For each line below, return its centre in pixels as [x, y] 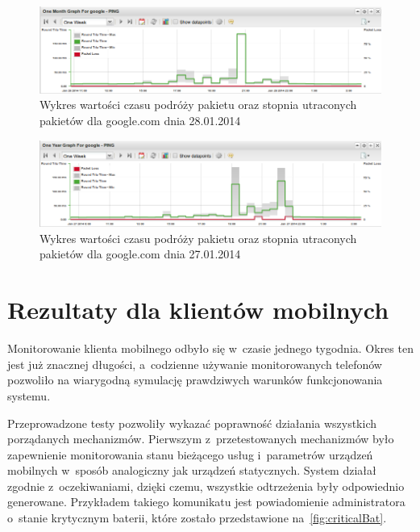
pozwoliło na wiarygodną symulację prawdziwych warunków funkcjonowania [195, 380]
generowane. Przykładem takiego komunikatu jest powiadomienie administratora [206, 502]
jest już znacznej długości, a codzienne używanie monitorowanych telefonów [195, 364]
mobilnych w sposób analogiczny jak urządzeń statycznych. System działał [192, 470]
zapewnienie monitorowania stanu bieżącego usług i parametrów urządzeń [190, 454]
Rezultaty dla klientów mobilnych [198, 310]
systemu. [29, 395]
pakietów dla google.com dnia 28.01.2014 [140, 120]
